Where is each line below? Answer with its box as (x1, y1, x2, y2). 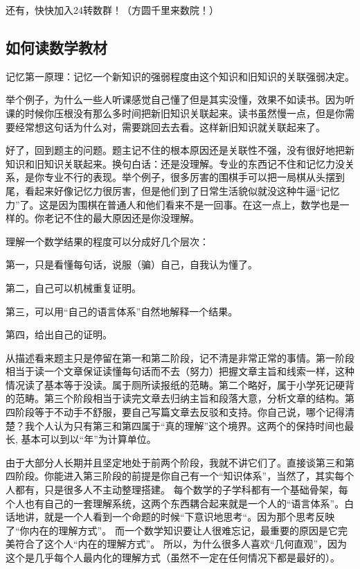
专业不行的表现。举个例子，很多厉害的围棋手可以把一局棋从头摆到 (44, 170, 345, 184)
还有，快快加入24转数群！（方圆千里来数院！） (6, 3, 219, 17)
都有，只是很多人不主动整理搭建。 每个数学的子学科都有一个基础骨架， (15, 482, 339, 497)
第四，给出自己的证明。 (6, 327, 112, 342)
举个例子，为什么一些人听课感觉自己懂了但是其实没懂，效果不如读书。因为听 (6, 92, 354, 107)
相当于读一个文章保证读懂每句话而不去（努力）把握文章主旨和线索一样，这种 (6, 364, 354, 378)
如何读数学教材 (6, 36, 107, 58)
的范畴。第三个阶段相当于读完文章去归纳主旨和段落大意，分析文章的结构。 (6, 391, 345, 405)
